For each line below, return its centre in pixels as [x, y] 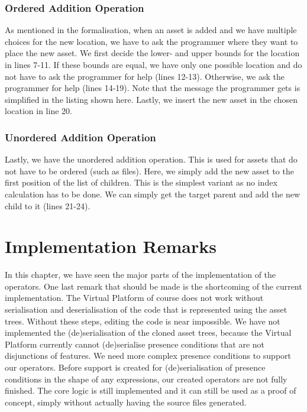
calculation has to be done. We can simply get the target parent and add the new [153, 194]
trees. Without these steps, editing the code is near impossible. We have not [143, 321]
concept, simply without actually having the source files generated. [126, 402]
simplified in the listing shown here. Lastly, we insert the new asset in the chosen [151, 99]
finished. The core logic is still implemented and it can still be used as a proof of [151, 390]
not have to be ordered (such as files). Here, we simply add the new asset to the [149, 171]
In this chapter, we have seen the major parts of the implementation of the [140, 275]
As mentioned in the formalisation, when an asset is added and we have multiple [151, 30]
